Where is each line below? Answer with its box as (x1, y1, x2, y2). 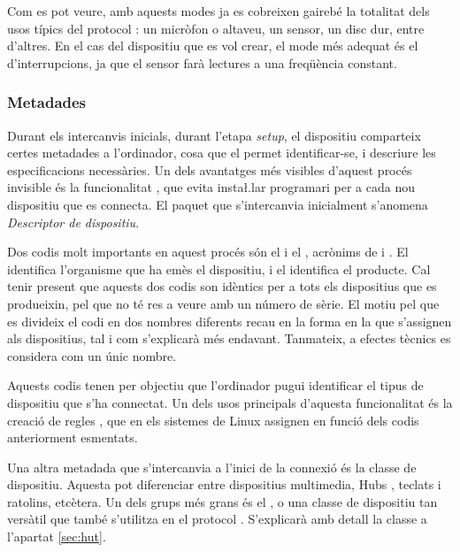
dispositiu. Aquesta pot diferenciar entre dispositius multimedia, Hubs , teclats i (7, 475, 441, 494)
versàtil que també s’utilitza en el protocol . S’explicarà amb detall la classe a (7, 510, 427, 528)
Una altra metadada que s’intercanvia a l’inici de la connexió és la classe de (7, 457, 417, 476)
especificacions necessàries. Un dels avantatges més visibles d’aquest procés (7, 160, 412, 179)
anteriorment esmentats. (7, 428, 138, 447)
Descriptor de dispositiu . (7, 212, 140, 231)
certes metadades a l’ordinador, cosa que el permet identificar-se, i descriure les (7, 143, 436, 162)
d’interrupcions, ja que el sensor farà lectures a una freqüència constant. (7, 53, 397, 72)
